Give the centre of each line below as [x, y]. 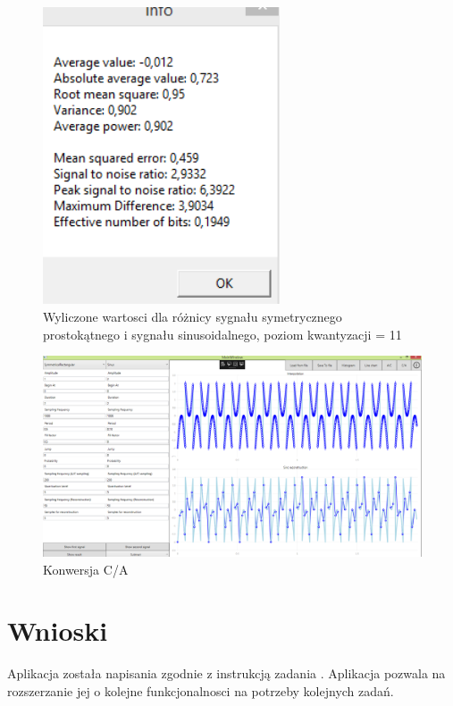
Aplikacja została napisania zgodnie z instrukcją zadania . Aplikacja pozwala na [226, 673]
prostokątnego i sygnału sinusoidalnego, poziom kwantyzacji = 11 [222, 334]
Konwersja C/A [86, 569]
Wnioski [58, 630]
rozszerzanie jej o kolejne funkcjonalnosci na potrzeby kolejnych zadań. [201, 691]
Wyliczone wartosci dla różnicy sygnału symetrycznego [193, 317]
